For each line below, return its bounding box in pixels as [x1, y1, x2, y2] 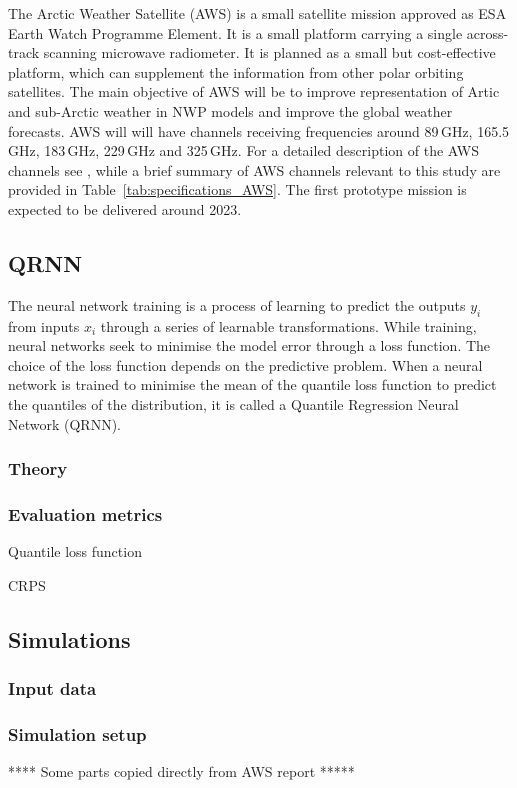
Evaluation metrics [8, 501, 163, 526]
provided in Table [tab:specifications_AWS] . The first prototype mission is [8, 179, 467, 200]
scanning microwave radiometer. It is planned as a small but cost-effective [43, 42, 496, 63]
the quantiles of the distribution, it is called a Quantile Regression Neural [8, 393, 459, 414]
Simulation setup [8, 721, 147, 746]
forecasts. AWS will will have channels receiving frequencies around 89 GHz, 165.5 [8, 120, 510, 141]
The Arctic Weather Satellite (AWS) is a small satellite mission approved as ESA [8, 3, 507, 23]
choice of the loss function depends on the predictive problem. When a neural [8, 354, 483, 375]
